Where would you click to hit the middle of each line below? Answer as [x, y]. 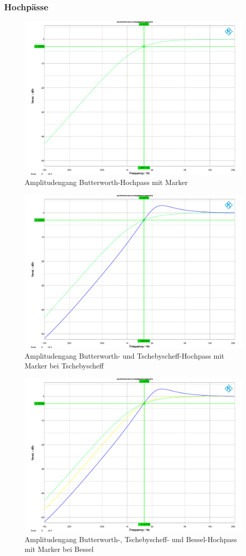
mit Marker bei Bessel [59, 549]
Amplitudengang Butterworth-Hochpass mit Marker [106, 182]
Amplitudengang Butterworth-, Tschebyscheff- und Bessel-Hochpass [131, 539]
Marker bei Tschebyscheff [64, 366]
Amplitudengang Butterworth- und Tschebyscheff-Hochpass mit [125, 355]
